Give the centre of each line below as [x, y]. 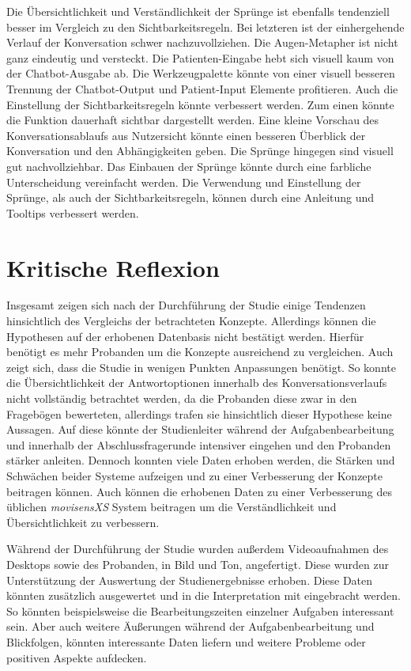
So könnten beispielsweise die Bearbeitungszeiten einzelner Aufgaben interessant [200, 610]
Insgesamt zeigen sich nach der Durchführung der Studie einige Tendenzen [186, 305]
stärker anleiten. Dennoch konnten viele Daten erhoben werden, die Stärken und [201, 460]
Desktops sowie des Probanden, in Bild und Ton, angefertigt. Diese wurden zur [198, 564]
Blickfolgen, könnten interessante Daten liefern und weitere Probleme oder [186, 641]
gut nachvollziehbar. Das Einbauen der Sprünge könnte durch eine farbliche [189, 166]
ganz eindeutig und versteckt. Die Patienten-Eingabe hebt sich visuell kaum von [200, 57]
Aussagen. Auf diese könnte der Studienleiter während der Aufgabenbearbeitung [200, 429]
